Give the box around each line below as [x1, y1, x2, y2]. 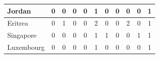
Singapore [7, 30, 37, 40]
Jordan [7, 5, 31, 15]
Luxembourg [7, 42, 45, 52]
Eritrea [7, 18, 29, 28]
